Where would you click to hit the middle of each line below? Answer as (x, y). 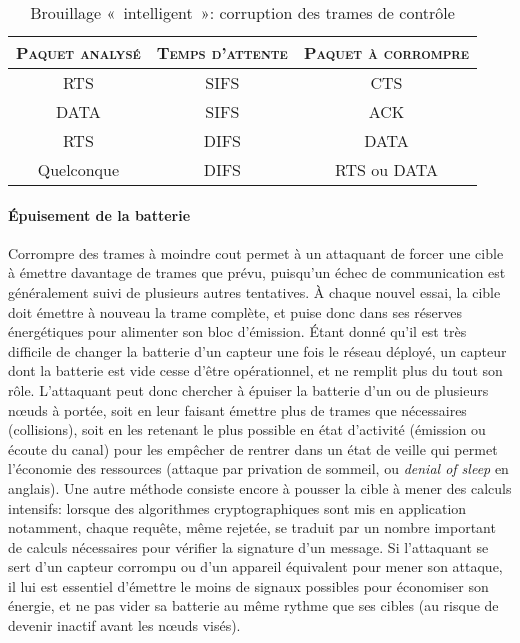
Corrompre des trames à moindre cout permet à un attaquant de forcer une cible (256, 252)
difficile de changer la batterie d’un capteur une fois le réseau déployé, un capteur (257, 350)
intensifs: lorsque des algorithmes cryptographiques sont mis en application (237, 507)
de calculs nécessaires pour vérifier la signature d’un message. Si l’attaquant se (248, 546)
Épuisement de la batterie (99, 214)
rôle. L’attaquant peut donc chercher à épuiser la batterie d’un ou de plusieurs (248, 389)
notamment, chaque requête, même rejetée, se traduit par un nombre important (252, 527)
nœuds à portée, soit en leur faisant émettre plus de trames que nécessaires (237, 409)
